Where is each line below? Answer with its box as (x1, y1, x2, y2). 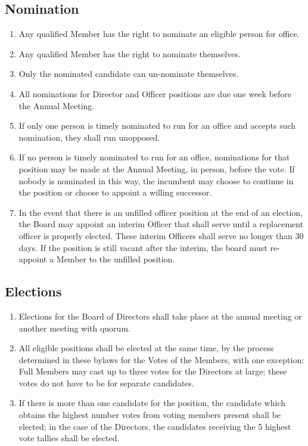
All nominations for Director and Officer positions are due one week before (18, 87, 292, 100)
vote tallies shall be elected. (18, 432, 120, 444)
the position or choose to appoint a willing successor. (18, 186, 212, 199)
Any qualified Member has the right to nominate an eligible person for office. (18, 27, 300, 40)
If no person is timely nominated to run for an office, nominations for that (18, 151, 290, 163)
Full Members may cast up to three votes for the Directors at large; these (18, 365, 287, 377)
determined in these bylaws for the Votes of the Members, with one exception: (18, 353, 304, 366)
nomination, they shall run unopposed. (18, 131, 160, 143)
